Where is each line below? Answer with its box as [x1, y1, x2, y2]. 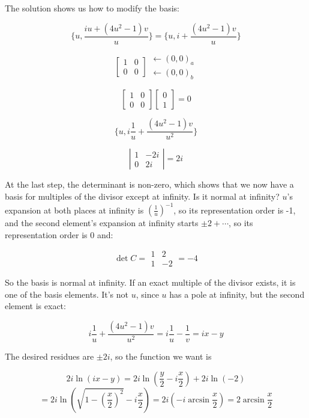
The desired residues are [5, 350, 94, 363]
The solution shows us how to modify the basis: [5, 2, 179, 14]
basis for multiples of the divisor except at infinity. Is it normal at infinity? [5, 189, 280, 202]
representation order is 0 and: [5, 228, 113, 241]
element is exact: [5, 300, 66, 312]
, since [136, 287, 159, 300]
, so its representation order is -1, [173, 203, 296, 215]
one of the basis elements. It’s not [5, 287, 128, 300]
